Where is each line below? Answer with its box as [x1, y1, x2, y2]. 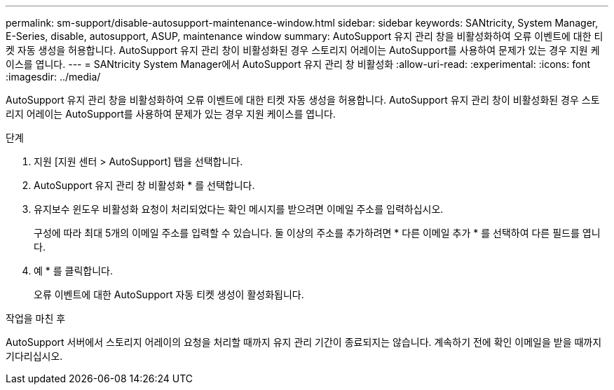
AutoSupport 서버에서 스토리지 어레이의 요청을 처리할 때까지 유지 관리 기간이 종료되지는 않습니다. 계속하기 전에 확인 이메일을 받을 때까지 [6, 336, 602, 348]
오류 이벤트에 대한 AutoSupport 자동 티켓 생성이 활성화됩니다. [34, 288, 304, 300]
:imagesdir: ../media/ [6, 71, 101, 83]
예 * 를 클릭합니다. [34, 265, 114, 277]
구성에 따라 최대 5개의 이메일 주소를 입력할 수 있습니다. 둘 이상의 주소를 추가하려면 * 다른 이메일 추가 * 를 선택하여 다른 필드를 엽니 [34, 227, 601, 239]
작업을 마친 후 [6, 312, 66, 324]
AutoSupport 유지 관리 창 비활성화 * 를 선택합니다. [34, 179, 255, 191]
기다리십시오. [6, 350, 63, 362]
